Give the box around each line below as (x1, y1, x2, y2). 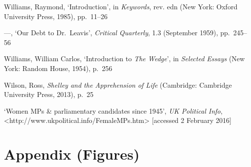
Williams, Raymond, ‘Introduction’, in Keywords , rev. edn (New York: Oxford (4, 1, 238, 11)
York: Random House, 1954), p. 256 (4, 63, 113, 73)
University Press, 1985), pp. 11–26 (4, 11, 108, 21)
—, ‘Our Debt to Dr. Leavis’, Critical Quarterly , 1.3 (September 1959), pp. (4, 27, 230, 38)
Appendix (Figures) (4, 144, 140, 164)
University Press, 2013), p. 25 (4, 89, 93, 99)
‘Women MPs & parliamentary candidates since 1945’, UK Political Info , (4, 105, 223, 116)
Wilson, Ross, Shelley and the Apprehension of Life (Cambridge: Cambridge (4, 79, 232, 90)
